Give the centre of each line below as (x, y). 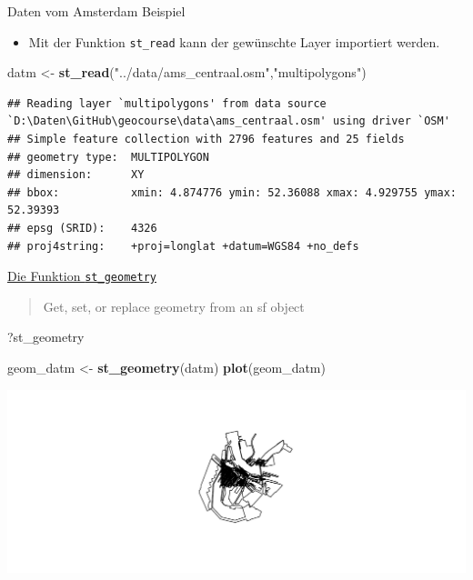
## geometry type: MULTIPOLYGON (108, 157)
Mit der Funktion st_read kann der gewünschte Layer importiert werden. (234, 41)
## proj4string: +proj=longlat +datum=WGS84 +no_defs (183, 246)
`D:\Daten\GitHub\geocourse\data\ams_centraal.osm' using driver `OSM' (229, 121)
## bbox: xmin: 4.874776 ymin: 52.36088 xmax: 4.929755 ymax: (232, 192)
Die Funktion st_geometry (82, 276)
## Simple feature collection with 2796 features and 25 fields (206, 140)
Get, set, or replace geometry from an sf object (174, 306)
